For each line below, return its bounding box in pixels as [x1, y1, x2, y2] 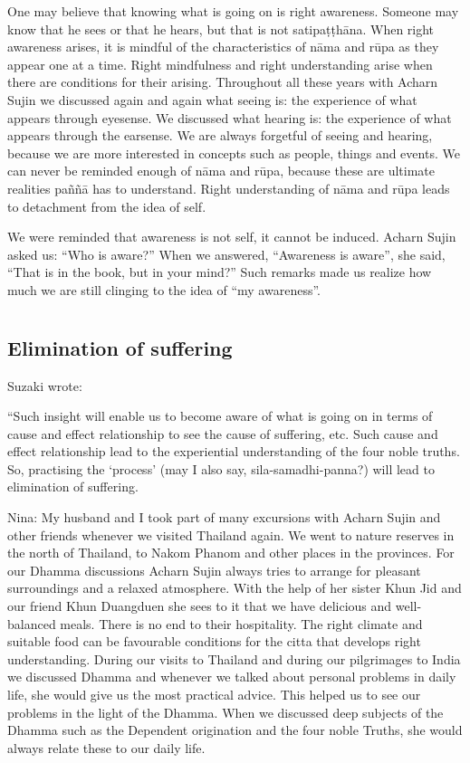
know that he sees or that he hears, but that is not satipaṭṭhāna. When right [7, 19, 435, 38]
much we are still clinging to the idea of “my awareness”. [7, 280, 321, 299]
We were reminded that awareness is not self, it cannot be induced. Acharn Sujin [7, 227, 456, 246]
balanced [7, 614, 56, 633]
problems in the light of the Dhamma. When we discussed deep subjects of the [7, 702, 444, 721]
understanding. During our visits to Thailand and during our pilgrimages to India [7, 649, 461, 668]
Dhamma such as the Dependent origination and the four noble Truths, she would [7, 720, 463, 739]
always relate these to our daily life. [7, 738, 206, 757]
